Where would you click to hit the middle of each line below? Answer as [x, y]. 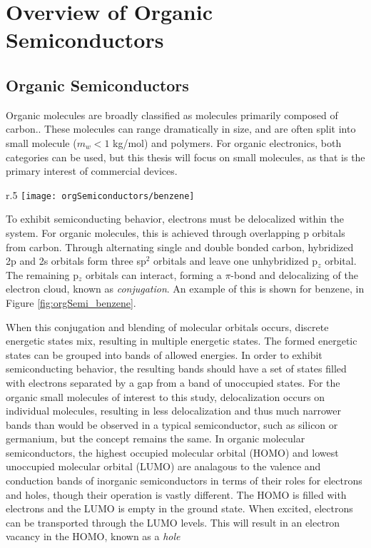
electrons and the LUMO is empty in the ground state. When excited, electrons [179, 508]
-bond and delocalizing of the [294, 274]
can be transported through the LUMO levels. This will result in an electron [173, 522]
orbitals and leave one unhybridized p [236, 261]
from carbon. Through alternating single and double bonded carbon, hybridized [180, 247]
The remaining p [42, 274]
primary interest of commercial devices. [92, 171]
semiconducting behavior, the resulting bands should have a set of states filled [176, 369]
